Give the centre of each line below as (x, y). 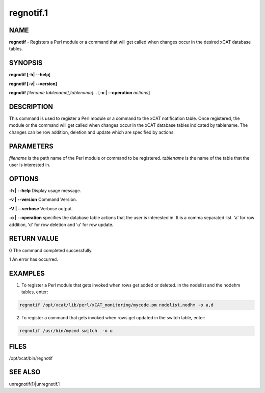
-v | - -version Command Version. (43, 199)
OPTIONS (24, 179)
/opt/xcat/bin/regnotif (31, 358)
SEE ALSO (25, 372)
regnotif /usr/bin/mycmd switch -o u (66, 331)
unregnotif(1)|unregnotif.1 (34, 384)
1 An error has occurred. (34, 259)
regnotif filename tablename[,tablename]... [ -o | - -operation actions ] (79, 93)
